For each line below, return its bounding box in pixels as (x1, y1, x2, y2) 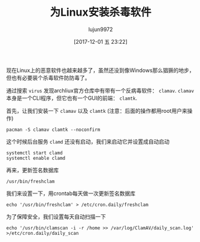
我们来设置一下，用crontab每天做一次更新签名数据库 (6, 190, 136, 197)
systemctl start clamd (6, 150, 63, 156)
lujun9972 (88, 25, 113, 33)
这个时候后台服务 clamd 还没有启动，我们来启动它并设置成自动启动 (6, 138, 169, 145)
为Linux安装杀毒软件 (50, 5, 151, 19)
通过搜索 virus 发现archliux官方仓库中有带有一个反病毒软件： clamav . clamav (6, 86, 195, 94)
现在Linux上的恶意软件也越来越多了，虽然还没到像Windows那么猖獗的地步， (6, 67, 195, 74)
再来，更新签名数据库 (6, 166, 59, 174)
